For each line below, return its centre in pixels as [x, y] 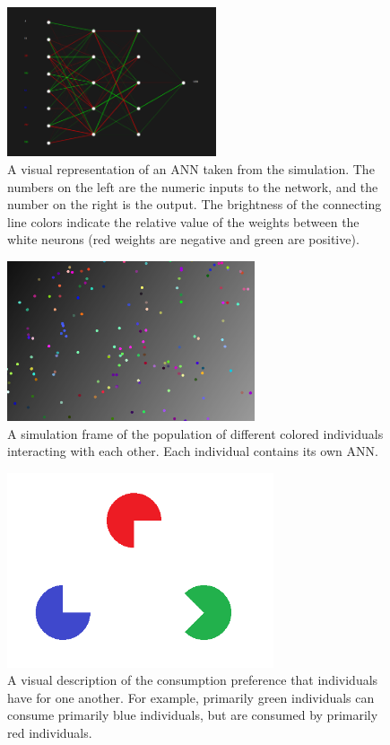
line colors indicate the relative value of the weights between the [183, 221]
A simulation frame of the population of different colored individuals [195, 433]
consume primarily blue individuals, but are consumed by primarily [193, 715]
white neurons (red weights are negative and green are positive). [183, 239]
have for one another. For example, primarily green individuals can [191, 697]
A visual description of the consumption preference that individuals [193, 680]
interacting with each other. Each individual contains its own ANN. [193, 451]
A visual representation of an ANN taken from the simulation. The [191, 169]
